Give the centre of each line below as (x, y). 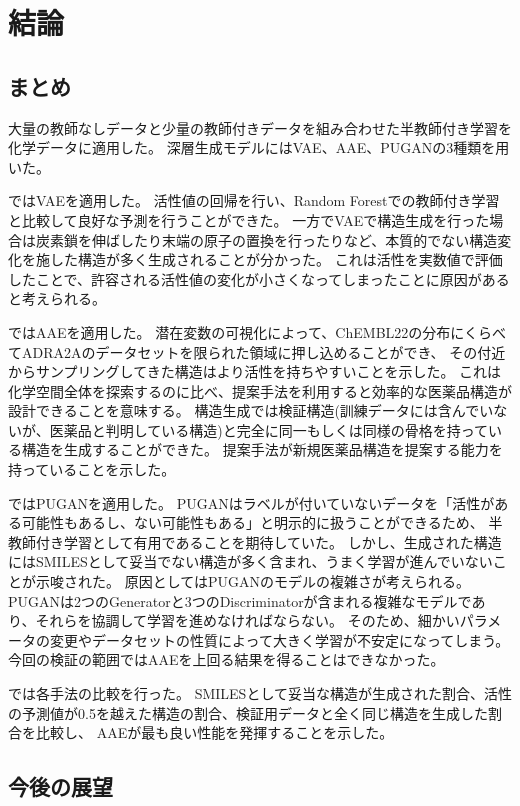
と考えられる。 (57, 298)
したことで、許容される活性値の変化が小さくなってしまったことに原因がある (259, 278)
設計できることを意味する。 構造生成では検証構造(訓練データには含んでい (251, 410)
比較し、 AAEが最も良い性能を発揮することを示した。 (214, 732)
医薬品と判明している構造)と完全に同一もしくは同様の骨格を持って (269, 429)
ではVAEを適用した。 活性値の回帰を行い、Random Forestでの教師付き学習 (254, 200)
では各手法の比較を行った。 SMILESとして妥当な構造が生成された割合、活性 (260, 693)
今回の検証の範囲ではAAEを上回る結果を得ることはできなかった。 (226, 659)
